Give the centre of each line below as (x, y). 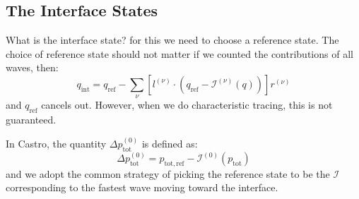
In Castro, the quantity (56, 143)
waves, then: (32, 67)
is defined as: (170, 143)
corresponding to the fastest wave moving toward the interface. (142, 187)
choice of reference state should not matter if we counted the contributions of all (179, 53)
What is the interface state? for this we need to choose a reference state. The (172, 40)
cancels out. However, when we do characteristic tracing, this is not (187, 105)
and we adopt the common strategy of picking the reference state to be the (168, 173)
